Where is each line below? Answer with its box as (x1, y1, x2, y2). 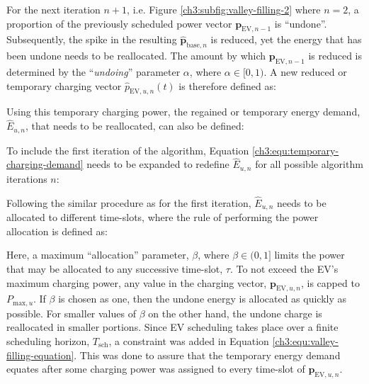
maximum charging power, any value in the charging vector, (6, 275, 267, 290)
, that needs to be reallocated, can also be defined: (25, 118, 244, 133)
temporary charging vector (6, 78, 122, 93)
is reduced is (308, 48, 363, 63)
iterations (6, 171, 47, 186)
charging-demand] (6, 157, 84, 171)
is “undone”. (274, 16, 327, 30)
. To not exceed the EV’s (229, 261, 339, 276)
